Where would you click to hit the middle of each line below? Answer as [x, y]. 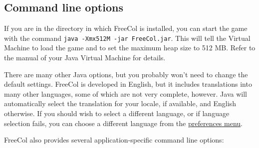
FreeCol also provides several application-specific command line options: [114, 140]
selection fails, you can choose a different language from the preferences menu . [123, 123]
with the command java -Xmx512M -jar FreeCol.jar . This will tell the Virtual [127, 38]
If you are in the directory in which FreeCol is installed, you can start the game [126, 28]
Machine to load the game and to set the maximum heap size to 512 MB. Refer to [130, 48]
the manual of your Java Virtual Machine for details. [85, 58]
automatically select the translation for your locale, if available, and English [120, 103]
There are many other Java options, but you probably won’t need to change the [126, 74]
